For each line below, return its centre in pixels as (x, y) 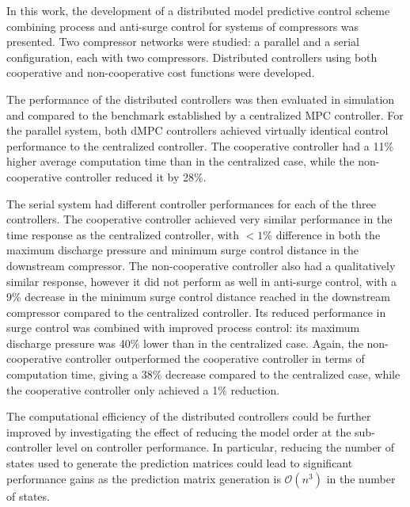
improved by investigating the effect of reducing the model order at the (179, 431)
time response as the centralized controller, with (123, 234)
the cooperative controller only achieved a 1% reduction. (143, 389)
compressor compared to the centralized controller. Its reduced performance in (196, 312)
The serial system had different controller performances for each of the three (191, 203)
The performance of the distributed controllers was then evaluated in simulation (201, 99)
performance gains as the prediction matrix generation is (144, 478)
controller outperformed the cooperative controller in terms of (215, 358)
